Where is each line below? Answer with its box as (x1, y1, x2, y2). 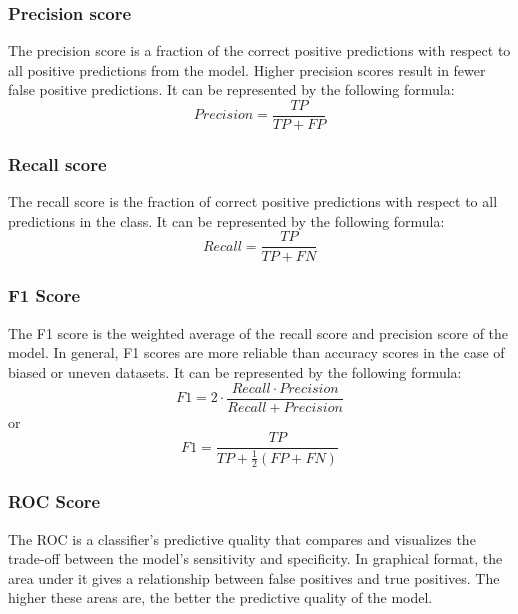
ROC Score (8, 489, 101, 514)
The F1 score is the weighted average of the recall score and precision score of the (8, 322, 509, 343)
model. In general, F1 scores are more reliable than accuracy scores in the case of (8, 342, 505, 363)
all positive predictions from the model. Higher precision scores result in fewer (8, 59, 486, 80)
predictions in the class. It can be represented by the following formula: (8, 210, 445, 231)
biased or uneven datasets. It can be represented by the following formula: (8, 361, 462, 382)
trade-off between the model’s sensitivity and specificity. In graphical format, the (8, 548, 503, 569)
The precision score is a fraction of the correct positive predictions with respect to (8, 40, 511, 61)
